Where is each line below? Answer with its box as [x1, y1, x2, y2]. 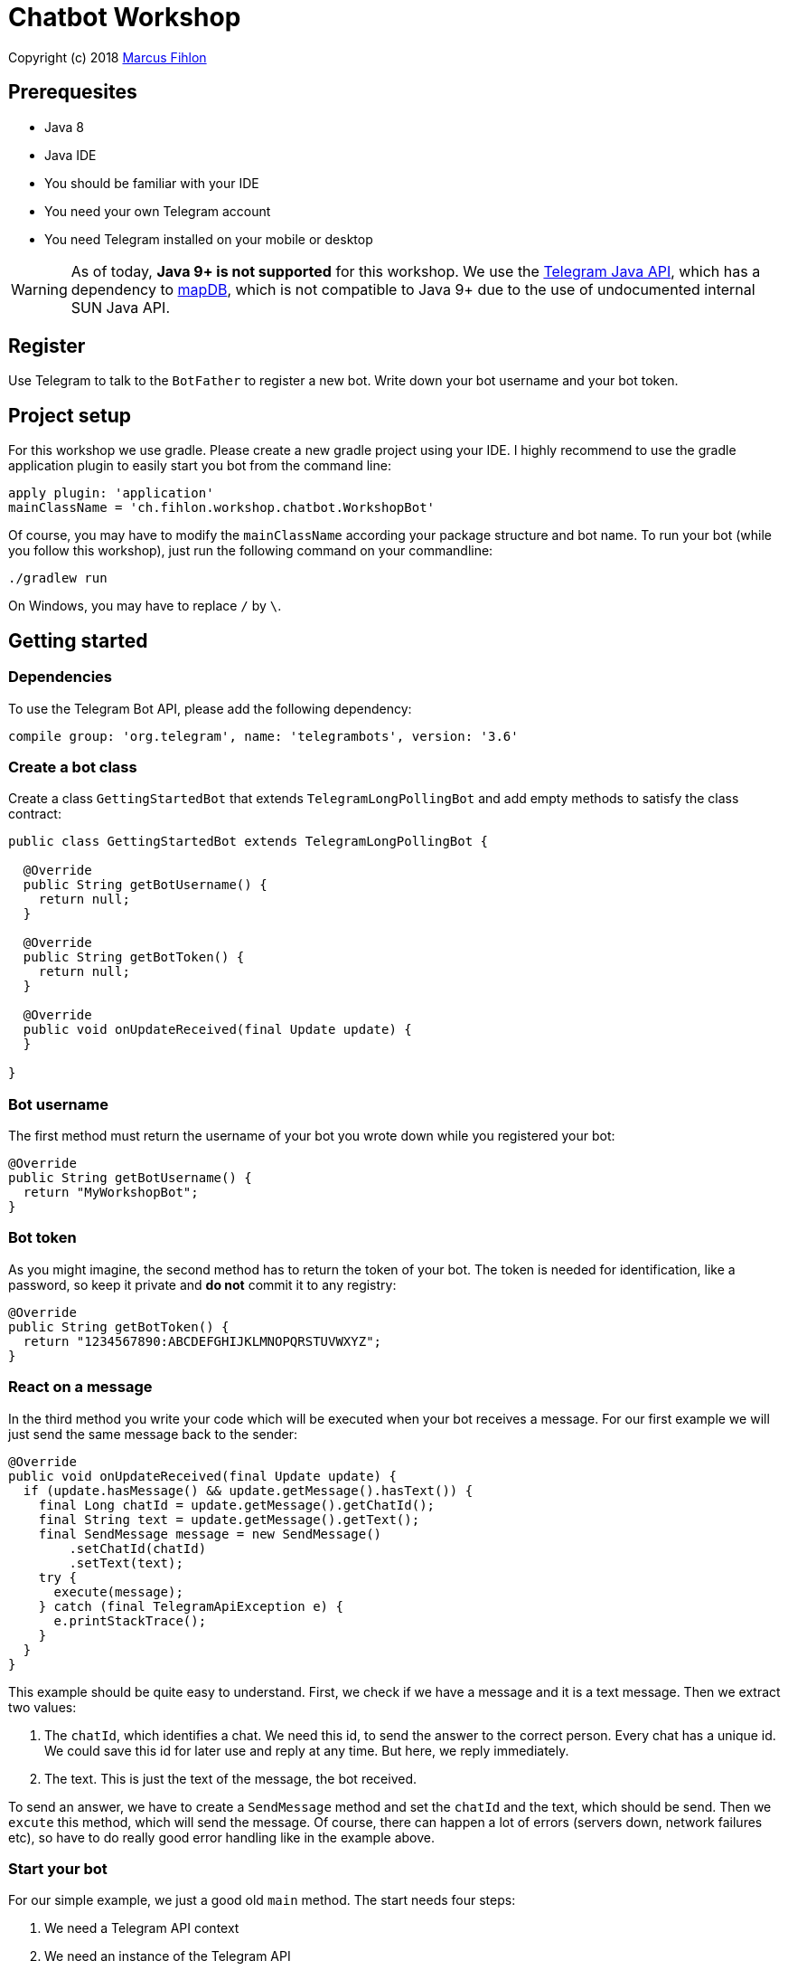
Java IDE [44, 147, 97, 163]
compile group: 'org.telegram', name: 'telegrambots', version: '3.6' [8, 728, 519, 743]
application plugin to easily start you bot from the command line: [8, 458, 391, 474]
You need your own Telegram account [44, 203, 271, 219]
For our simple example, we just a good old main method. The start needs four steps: [8, 1892, 516, 1908]
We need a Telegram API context [44, 1920, 239, 1937]
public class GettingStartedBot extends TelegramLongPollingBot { [8, 834, 489, 849]
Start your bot [8, 1859, 108, 1878]
